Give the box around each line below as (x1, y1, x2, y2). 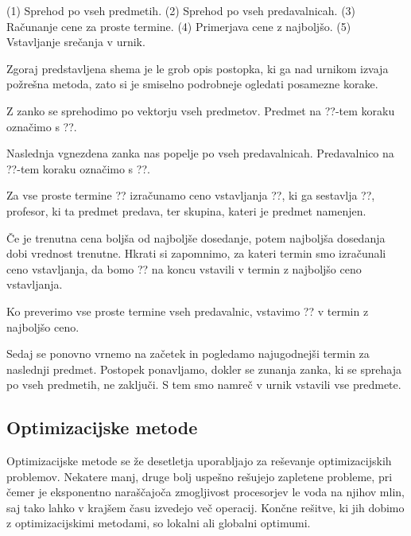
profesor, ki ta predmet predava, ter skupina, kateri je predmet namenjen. (6, 202, 366, 219)
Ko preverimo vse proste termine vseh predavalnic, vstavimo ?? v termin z (6, 302, 369, 319)
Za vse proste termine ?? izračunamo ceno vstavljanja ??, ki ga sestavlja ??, (6, 187, 375, 204)
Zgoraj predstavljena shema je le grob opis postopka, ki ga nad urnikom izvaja (6, 60, 389, 76)
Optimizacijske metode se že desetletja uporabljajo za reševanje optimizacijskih (6, 452, 392, 469)
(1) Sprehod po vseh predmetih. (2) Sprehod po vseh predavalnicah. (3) (6, 2, 356, 18)
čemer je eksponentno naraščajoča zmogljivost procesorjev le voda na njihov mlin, (6, 484, 405, 500)
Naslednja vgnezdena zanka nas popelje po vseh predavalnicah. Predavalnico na (6, 145, 394, 161)
